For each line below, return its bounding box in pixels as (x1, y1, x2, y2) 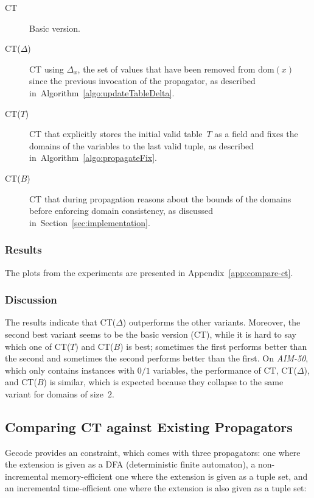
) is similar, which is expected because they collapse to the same (43, 375, 284, 388)
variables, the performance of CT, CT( (153, 363, 297, 376)
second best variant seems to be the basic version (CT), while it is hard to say (5, 327, 296, 340)
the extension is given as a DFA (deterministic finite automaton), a (5, 458, 256, 471)
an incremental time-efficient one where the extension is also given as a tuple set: (5, 482, 307, 494)
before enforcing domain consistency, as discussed (29, 204, 213, 217)
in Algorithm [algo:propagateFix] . (29, 151, 157, 164)
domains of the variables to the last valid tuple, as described (29, 139, 254, 152)
